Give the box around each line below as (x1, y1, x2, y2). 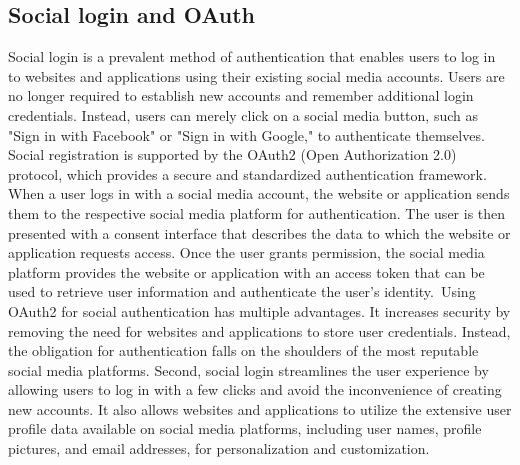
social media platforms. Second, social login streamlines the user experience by (8, 359, 489, 380)
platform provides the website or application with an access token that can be (8, 261, 485, 282)
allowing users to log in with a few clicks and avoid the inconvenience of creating (8, 379, 502, 400)
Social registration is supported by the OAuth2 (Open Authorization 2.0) (8, 144, 457, 165)
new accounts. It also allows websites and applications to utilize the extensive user (8, 398, 512, 419)
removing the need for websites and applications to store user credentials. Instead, (8, 320, 511, 341)
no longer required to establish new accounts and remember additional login (8, 85, 474, 106)
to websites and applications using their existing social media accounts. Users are (8, 65, 505, 86)
